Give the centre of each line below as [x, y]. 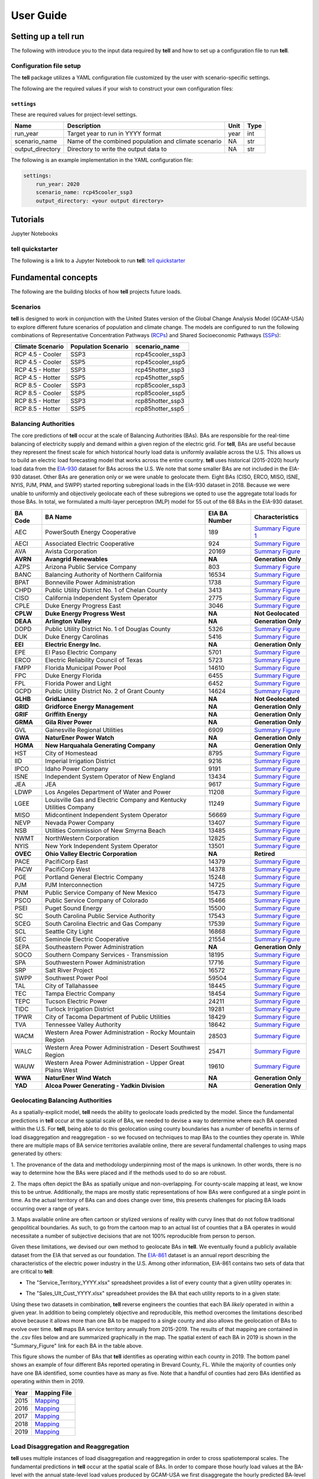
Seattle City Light [69, 931]
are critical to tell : [32, 1271]
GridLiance [61, 699]
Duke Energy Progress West [85, 613]
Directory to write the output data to [117, 149]
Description [84, 126]
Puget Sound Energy [74, 908]
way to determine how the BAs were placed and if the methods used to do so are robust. [119, 1173]
